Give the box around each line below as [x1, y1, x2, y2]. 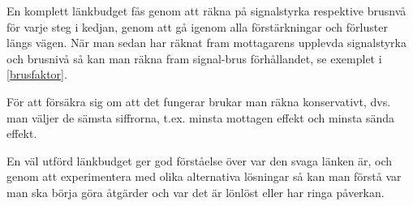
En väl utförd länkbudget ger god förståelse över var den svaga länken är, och [6, 152, 393, 169]
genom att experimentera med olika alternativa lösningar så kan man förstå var [6, 168, 402, 185]
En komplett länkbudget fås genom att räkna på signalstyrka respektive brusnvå [6, 2, 407, 19]
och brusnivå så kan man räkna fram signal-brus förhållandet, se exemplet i [6, 49, 382, 67]
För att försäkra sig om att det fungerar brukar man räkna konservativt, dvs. [6, 92, 391, 109]
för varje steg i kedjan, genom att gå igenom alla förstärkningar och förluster [6, 18, 388, 35]
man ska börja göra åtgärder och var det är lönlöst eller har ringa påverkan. [6, 183, 385, 200]
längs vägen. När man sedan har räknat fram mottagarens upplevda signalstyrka [6, 34, 407, 51]
